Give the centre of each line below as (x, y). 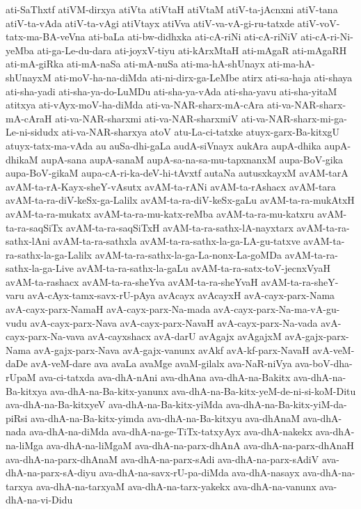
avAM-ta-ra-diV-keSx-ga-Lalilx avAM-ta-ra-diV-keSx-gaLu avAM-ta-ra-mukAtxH (180, 200)
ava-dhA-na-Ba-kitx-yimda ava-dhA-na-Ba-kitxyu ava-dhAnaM (166, 418)
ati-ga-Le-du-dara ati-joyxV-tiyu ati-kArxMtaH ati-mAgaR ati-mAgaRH (192, 50)
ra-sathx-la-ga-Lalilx (49, 254)
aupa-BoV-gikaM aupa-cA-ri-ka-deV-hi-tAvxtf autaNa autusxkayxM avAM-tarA (177, 173)
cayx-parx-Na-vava (45, 336)
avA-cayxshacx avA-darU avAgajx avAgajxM (185, 336)
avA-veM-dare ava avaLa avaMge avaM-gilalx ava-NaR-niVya (161, 363)
